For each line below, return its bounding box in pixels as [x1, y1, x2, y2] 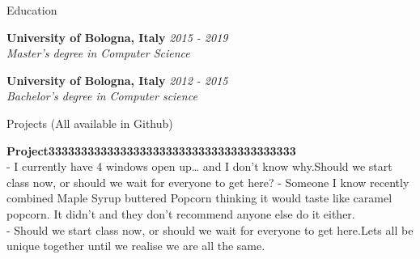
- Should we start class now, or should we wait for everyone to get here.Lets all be [6, 221, 414, 238]
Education [6, 2, 57, 18]
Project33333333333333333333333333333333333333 [6, 142, 296, 159]
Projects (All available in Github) [6, 114, 173, 131]
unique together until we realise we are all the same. [6, 237, 265, 254]
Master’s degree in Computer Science [6, 45, 190, 62]
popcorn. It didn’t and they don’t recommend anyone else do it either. [6, 205, 355, 222]
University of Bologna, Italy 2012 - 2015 [6, 71, 228, 88]
